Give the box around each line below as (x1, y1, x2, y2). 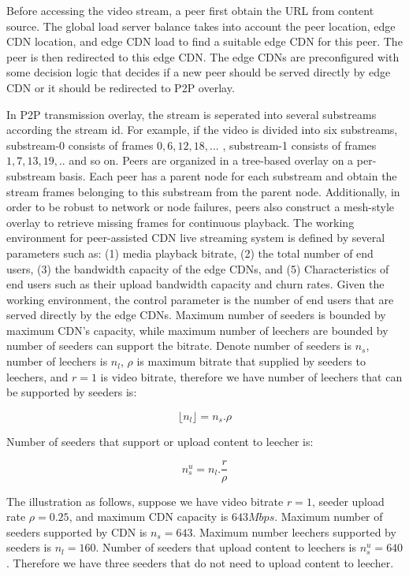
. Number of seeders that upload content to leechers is (95, 539, 357, 556)
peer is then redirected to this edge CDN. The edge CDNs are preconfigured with (6, 48, 400, 65)
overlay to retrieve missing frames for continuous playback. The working (6, 214, 355, 230)
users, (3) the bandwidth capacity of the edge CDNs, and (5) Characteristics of (6, 260, 389, 277)
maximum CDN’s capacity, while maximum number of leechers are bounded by (6, 321, 389, 338)
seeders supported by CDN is (6, 523, 147, 540)
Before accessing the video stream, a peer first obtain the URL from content (6, 2, 374, 18)
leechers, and (6, 368, 69, 385)
